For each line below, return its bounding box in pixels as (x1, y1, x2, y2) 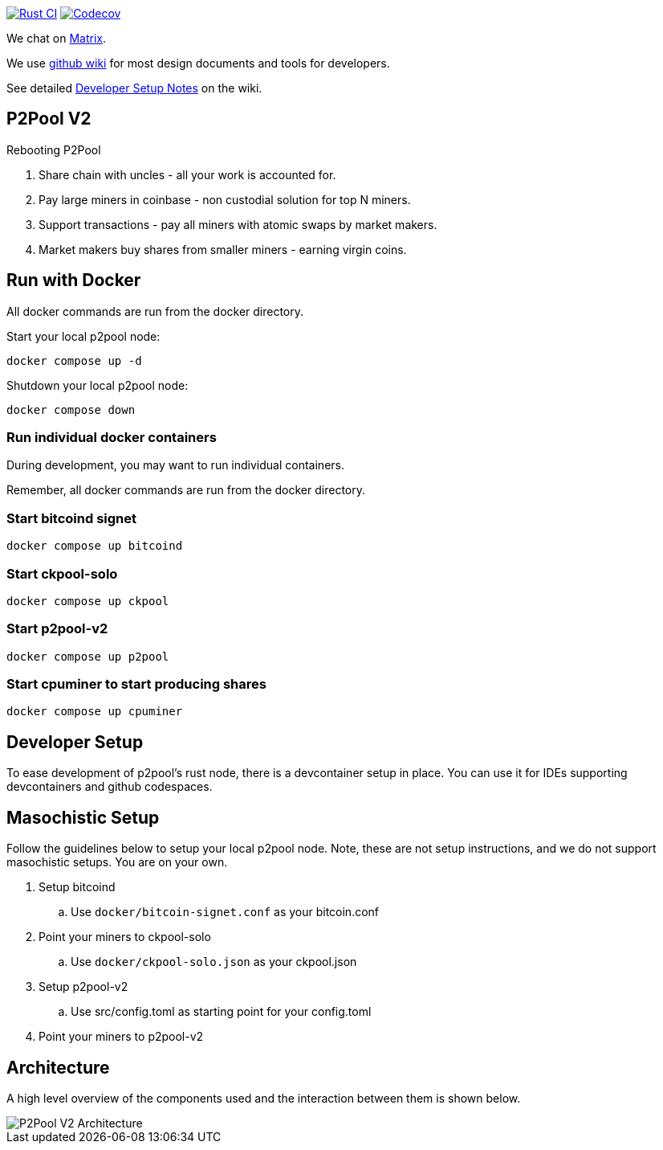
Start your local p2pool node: (6, 329, 161, 343)
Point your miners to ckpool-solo (39, 930, 211, 944)
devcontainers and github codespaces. (6, 780, 213, 794)
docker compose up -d (6, 354, 142, 367)
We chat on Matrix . (6, 31, 107, 45)
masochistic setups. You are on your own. (6, 855, 228, 870)
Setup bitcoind (39, 880, 116, 894)
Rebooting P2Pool (6, 142, 101, 157)
